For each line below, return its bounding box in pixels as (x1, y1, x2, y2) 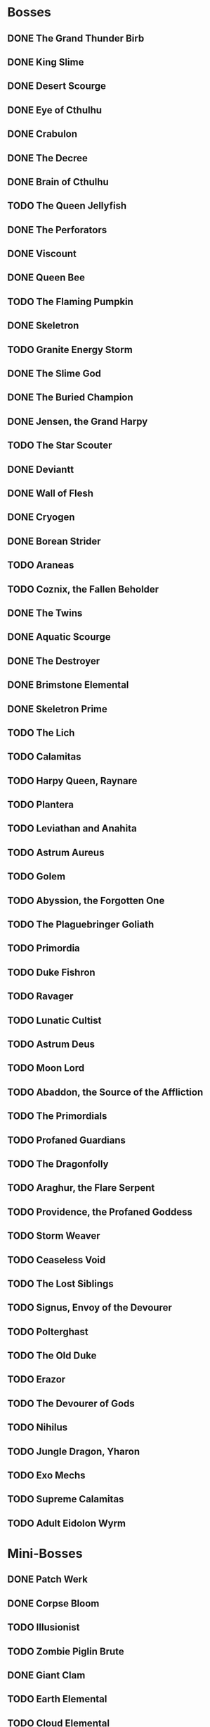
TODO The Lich (7, 726, 75, 738)
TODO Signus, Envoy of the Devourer (7, 1301, 172, 1314)
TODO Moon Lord (7, 1062, 85, 1075)
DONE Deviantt (7, 463, 74, 476)
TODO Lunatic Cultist (7, 1014, 102, 1026)
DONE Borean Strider (7, 535, 101, 547)
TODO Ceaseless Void (7, 1254, 106, 1265)
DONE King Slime (7, 56, 84, 68)
